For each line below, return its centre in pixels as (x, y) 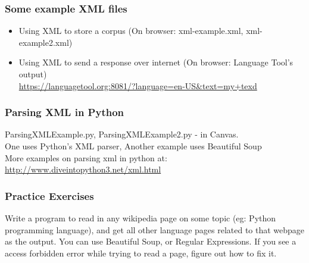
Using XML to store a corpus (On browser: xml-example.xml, (131, 31)
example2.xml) (46, 42)
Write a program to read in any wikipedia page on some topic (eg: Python (141, 218)
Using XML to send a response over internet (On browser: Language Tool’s (156, 62)
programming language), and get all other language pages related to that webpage (155, 229)
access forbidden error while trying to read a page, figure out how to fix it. (141, 253)
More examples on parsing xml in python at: (86, 157)
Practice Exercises (49, 195)
